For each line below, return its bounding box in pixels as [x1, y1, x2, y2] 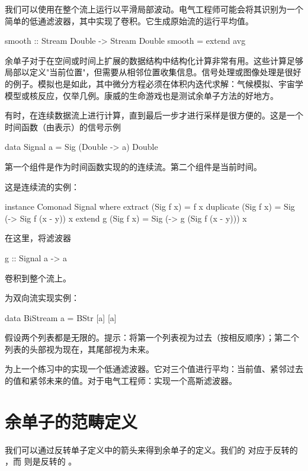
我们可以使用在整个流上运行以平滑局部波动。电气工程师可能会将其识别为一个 [5, 3, 303, 15]
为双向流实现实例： [5, 291, 79, 304]
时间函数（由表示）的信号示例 [5, 120, 121, 133]
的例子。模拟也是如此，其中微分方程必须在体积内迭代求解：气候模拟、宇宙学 [5, 77, 303, 89]
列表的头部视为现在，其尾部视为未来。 [5, 342, 154, 355]
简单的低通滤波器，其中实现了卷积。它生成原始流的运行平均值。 [5, 14, 254, 27]
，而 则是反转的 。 [5, 455, 77, 467]
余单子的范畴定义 [5, 409, 138, 433]
